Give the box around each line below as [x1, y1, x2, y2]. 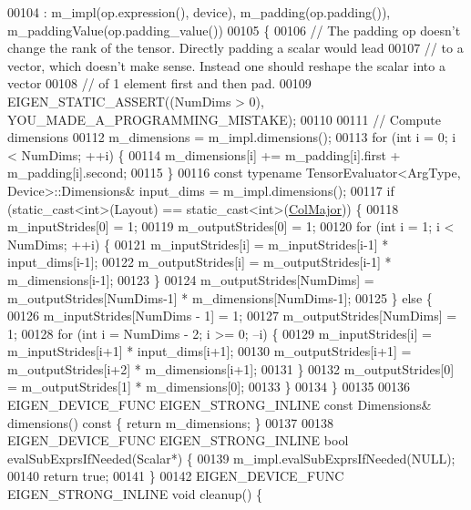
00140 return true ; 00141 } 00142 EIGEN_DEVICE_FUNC [7, 466, 344, 485]
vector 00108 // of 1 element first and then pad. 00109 [7, 74, 312, 93]
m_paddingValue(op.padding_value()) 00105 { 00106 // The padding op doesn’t [7, 20, 461, 39]
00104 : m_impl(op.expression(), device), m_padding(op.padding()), [7, 3, 391, 21]
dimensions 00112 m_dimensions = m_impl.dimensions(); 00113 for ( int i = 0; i [7, 127, 456, 147]
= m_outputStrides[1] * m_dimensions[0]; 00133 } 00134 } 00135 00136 [7, 377, 411, 396]
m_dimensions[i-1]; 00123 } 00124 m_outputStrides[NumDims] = [7, 270, 374, 289]
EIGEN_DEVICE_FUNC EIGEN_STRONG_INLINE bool [7, 431, 349, 450]
